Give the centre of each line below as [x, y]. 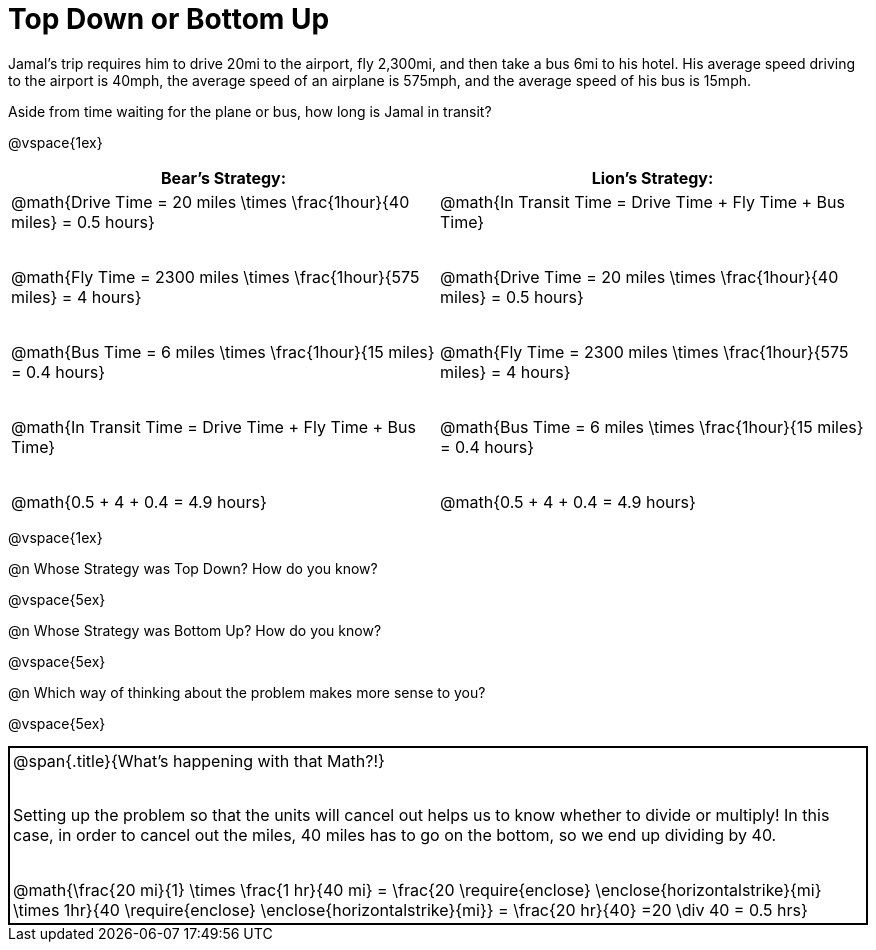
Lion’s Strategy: [652, 177]
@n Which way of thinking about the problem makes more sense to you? [247, 692]
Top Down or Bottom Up [169, 19]
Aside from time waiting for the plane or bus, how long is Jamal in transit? [250, 111]
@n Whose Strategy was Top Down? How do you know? [193, 568]
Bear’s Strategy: [223, 177]
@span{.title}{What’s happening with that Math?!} [199, 760]
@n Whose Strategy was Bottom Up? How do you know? [195, 630]
